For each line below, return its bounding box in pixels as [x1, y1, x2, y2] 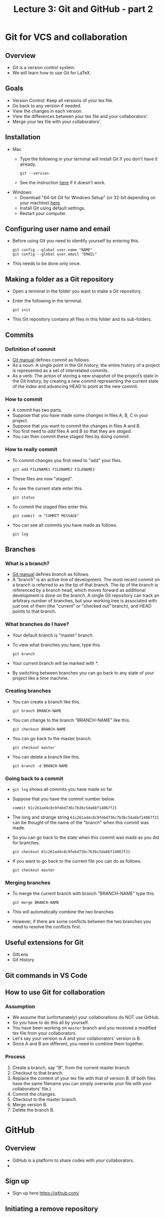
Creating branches [5, 687, 51, 694]
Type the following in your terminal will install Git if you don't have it [19, 156, 158, 162]
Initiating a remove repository [5, 1205, 99, 1213]
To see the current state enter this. [12, 485, 83, 491]
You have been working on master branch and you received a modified [12, 1025, 157, 1031]
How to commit [5, 396, 43, 403]
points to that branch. [12, 608, 56, 614]
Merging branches [5, 880, 51, 886]
